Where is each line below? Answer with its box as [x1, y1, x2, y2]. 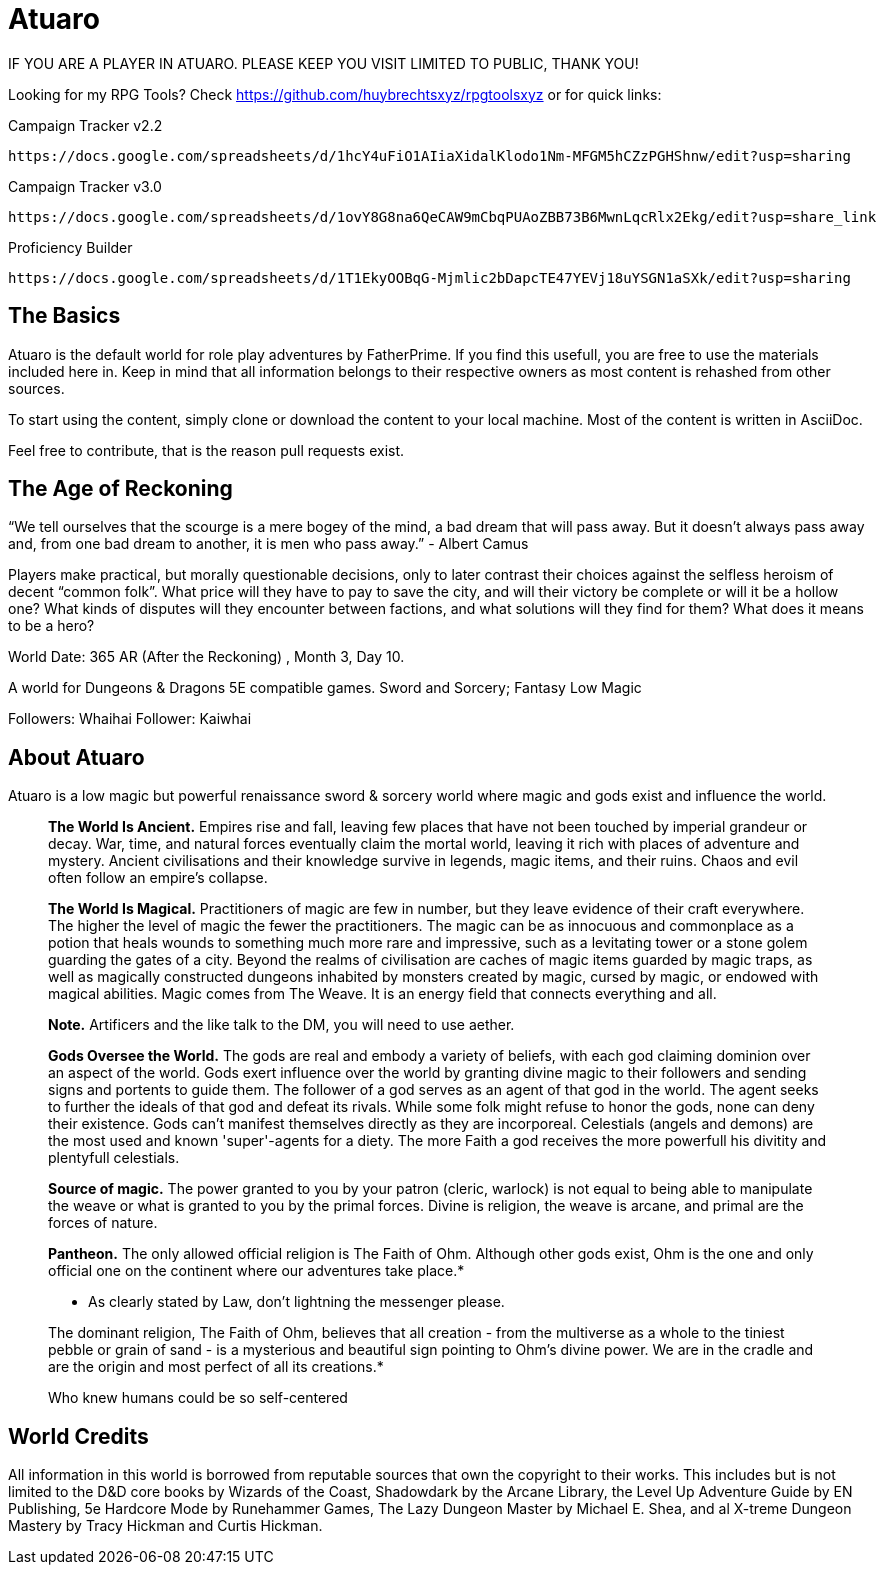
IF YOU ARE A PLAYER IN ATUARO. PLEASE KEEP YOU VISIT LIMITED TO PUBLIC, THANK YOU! [8, 54, 639, 72]
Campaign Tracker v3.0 [8, 177, 162, 195]
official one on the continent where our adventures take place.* [48, 1262, 465, 1280]
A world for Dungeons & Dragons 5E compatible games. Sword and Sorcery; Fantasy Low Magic [8, 679, 642, 697]
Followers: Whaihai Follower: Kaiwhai [8, 710, 252, 728]
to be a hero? [8, 617, 95, 635]
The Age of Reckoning [8, 476, 233, 502]
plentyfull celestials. [48, 1149, 180, 1167]
